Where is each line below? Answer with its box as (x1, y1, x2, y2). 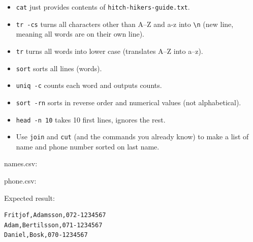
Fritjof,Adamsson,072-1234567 (4, 211, 106, 219)
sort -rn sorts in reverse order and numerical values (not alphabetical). (16, 97, 241, 107)
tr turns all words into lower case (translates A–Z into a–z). (16, 45, 203, 56)
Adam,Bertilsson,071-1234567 (4, 221, 103, 229)
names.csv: (4, 158, 38, 169)
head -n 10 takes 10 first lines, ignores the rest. (16, 114, 166, 125)
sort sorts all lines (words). (16, 63, 102, 73)
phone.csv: (4, 175, 37, 186)
